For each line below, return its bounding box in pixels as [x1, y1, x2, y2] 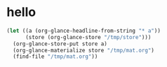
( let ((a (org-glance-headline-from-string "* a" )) [6, 27, 161, 34]
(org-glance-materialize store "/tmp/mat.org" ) [13, 47, 155, 54]
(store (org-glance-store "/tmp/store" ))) [25, 33, 152, 40]
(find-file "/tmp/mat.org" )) [13, 53, 98, 60]
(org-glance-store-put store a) [13, 40, 108, 47]
